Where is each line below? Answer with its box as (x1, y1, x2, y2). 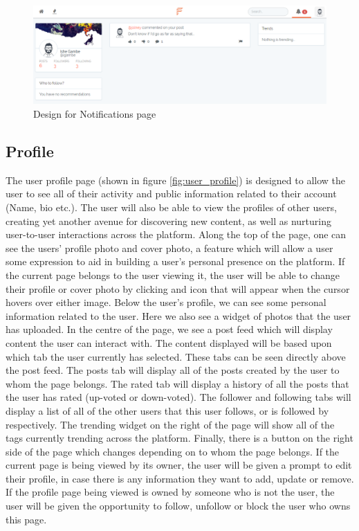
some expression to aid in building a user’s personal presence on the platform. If (6, 254, 345, 269)
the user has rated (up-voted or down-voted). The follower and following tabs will (6, 390, 351, 404)
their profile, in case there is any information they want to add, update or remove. (6, 471, 354, 485)
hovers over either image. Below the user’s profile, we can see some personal (6, 295, 326, 309)
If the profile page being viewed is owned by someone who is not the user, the (6, 485, 335, 499)
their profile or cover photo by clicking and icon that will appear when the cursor (6, 281, 350, 296)
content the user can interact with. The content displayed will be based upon (6, 335, 332, 350)
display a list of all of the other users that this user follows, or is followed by (6, 403, 329, 417)
